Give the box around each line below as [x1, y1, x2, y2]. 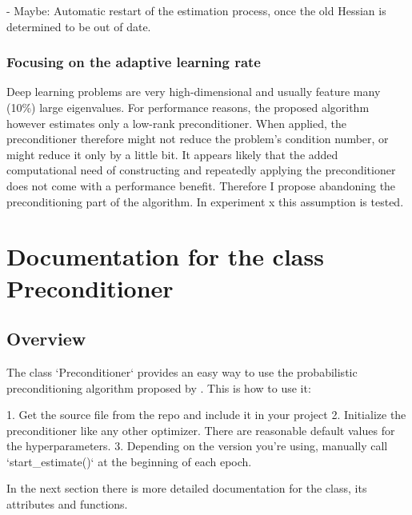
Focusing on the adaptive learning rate [6, 52, 261, 72]
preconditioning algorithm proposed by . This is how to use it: [6, 379, 311, 396]
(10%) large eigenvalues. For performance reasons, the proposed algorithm [6, 99, 370, 115]
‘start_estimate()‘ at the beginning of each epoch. [6, 453, 252, 469]
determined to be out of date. [6, 18, 151, 34]
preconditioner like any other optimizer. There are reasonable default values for [6, 421, 395, 438]
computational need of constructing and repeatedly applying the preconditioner [6, 162, 396, 178]
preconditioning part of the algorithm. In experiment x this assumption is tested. [6, 193, 404, 210]
